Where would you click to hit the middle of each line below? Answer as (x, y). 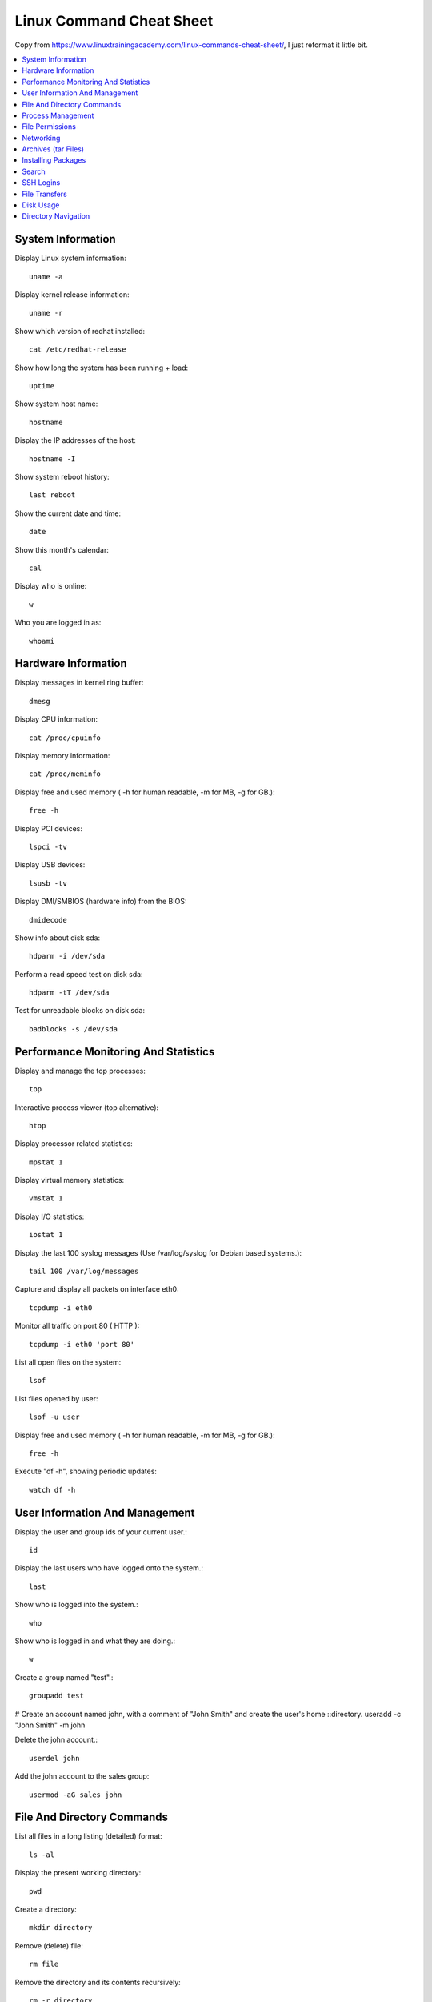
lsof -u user (54, 1417)
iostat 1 (46, 1235)
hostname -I (52, 459)
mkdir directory (61, 1928)
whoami (42, 641)
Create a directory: (46, 1909)
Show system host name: (56, 404)
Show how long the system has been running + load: (102, 368)
